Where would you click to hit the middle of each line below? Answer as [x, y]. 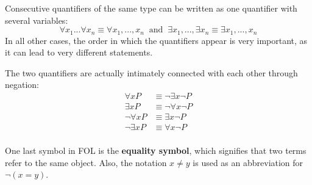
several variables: [37, 20]
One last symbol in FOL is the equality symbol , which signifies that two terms [156, 151]
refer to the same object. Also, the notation [86, 162]
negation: [22, 85]
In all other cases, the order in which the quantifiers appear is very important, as [156, 40]
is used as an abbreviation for [248, 162]
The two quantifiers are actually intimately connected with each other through [151, 72]
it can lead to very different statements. [79, 52]
